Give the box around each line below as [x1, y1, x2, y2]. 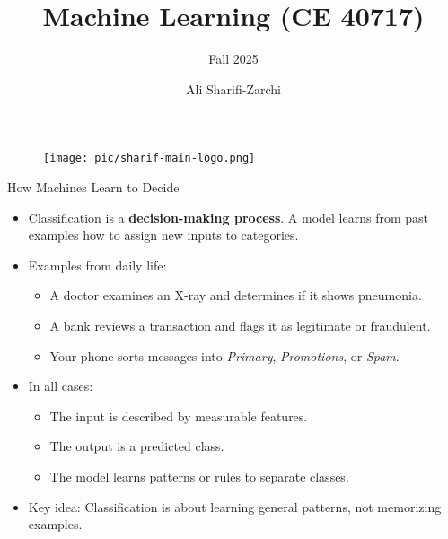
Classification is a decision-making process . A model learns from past [28, 208, 428, 226]
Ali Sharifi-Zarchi [186, 79, 281, 98]
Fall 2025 [208, 49, 259, 68]
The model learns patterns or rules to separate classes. [49, 466, 349, 485]
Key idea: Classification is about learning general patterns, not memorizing [28, 497, 442, 516]
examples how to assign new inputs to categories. [28, 225, 299, 244]
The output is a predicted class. [49, 437, 224, 455]
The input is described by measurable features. [49, 406, 308, 425]
